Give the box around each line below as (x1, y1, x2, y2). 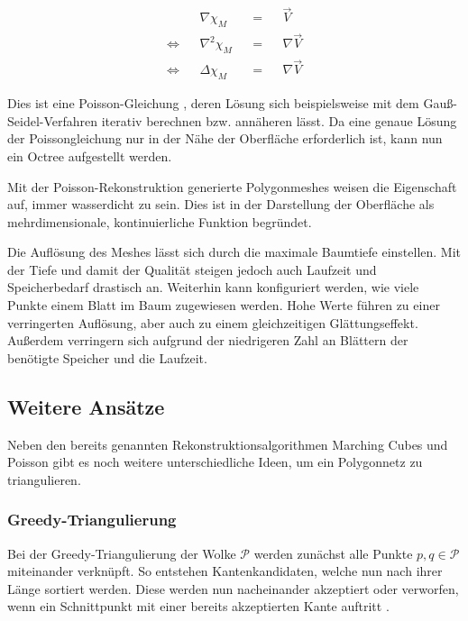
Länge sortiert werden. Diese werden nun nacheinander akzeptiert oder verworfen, (7, 579, 459, 598)
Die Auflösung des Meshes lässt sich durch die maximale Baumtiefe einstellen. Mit (7, 242, 462, 261)
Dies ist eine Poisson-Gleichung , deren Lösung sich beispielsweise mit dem (7, 94, 419, 113)
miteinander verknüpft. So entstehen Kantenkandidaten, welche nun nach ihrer (7, 562, 443, 580)
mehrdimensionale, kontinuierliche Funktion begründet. (7, 212, 312, 231)
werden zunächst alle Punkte (253, 543, 413, 562)
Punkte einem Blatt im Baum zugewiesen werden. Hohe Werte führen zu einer (7, 296, 440, 315)
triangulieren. (7, 470, 81, 489)
